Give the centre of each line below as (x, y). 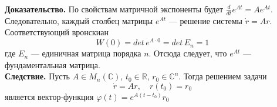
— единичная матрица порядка (86, 53)
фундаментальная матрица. (53, 64)
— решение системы (206, 20)
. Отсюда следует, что (188, 53)
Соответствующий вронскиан (57, 32)
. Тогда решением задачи (223, 76)
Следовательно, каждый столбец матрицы (79, 20)
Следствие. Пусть (37, 76)
